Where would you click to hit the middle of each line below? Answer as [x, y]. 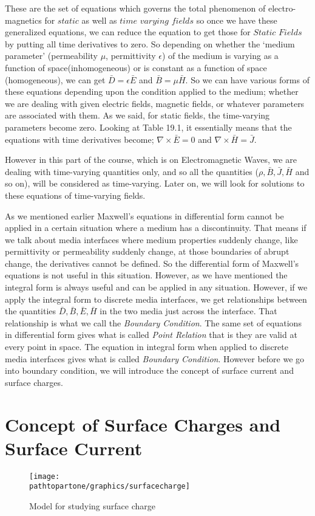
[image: [45, 476]
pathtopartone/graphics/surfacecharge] [110, 487]
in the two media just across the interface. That [188, 311]
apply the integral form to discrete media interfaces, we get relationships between [156, 299]
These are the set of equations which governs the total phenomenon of [135, 8]
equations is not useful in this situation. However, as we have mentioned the [146, 275]
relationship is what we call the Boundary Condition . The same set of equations [153, 322]
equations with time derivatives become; [80, 139]
